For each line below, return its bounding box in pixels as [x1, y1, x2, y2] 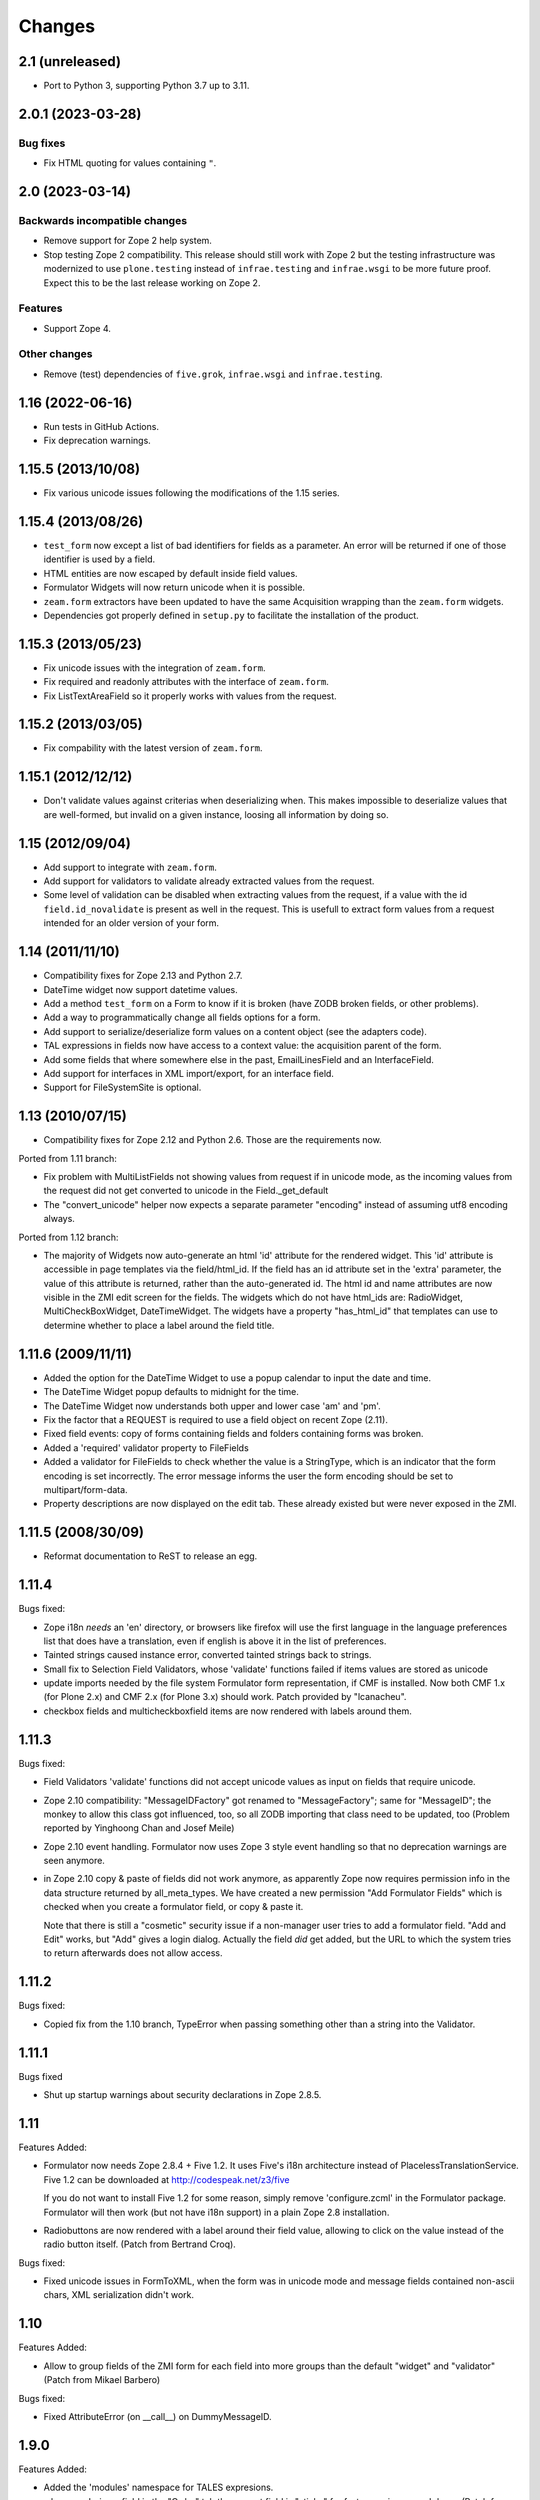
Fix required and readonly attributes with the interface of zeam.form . [43, 676, 330, 688]
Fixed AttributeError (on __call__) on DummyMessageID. [43, 2410, 272, 2422]
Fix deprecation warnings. [43, 435, 152, 447]
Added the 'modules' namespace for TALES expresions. [43, 2481, 274, 2494]
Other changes [18, 347, 93, 361]
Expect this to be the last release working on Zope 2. [43, 276, 261, 289]
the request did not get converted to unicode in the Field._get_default [43, 1185, 329, 1197]
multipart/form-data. [43, 1483, 129, 1495]
